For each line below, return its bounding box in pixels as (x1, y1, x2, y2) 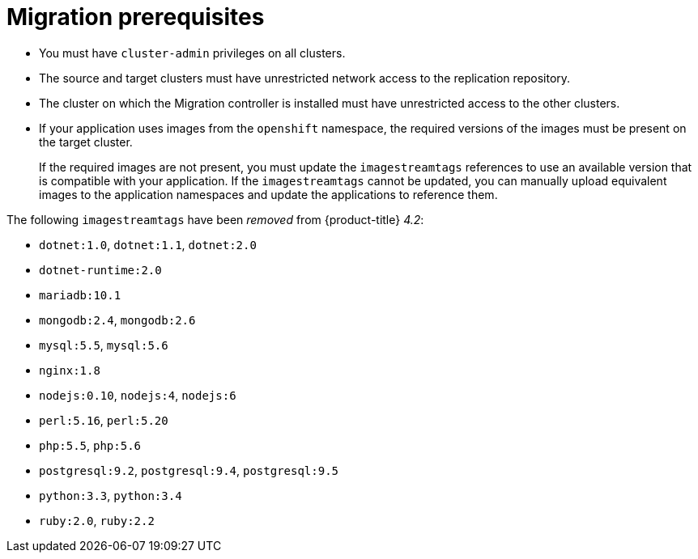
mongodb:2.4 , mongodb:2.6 (39, 312, 196, 327)
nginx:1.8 (39, 363, 100, 377)
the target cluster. (39, 134, 133, 149)
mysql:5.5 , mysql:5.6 (39, 337, 168, 352)
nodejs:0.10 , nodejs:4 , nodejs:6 (39, 387, 236, 402)
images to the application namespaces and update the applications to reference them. (39, 187, 498, 201)
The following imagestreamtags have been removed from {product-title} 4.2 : (6, 212, 424, 227)
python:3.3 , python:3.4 (39, 488, 182, 502)
